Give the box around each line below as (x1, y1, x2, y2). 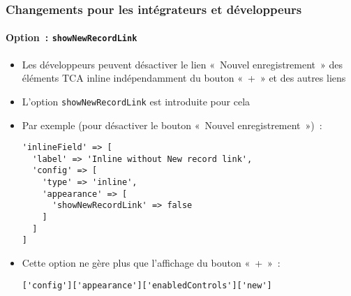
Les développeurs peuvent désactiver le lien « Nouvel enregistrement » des (22, 57, 343, 71)
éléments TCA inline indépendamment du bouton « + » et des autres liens (22, 71, 346, 85)
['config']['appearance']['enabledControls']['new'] (22, 280, 272, 290)
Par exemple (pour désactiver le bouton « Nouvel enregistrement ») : (22, 117, 322, 132)
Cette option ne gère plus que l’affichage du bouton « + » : (22, 256, 281, 270)
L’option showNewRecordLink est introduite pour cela (22, 94, 251, 108)
